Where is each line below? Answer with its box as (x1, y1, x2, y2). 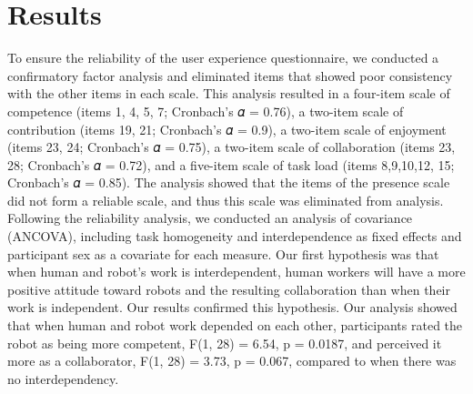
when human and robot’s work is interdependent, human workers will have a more (7, 262, 466, 281)
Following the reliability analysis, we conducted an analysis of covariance (7, 208, 413, 227)
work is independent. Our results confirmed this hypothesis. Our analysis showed (7, 298, 458, 317)
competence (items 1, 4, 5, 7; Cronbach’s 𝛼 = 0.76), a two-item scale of (7, 101, 404, 120)
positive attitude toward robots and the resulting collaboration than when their (7, 279, 450, 298)
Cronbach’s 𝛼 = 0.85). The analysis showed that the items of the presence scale (7, 173, 450, 192)
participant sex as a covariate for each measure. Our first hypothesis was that (7, 244, 439, 263)
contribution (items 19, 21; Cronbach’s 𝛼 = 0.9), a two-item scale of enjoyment (7, 119, 447, 138)
